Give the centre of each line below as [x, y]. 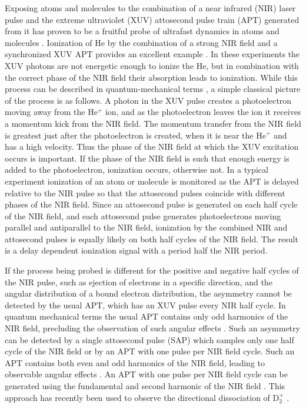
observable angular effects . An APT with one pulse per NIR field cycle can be [146, 374]
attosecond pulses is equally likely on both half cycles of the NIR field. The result [152, 238]
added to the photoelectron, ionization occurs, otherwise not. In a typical [137, 170]
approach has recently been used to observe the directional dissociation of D [142, 397]
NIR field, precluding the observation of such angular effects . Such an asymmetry [152, 328]
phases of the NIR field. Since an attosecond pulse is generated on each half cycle [151, 204]
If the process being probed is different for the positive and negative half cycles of [152, 270]
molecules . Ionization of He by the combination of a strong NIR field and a [141, 42]
